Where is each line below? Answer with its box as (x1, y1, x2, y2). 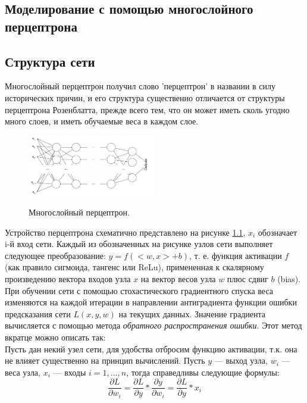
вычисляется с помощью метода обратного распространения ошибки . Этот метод (5, 319, 302, 332)
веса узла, (5, 365, 40, 378)
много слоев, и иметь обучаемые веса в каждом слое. (5, 115, 199, 127)
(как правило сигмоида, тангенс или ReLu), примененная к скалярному (5, 261, 264, 273)
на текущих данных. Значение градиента (118, 307, 266, 320)
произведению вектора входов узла (5, 273, 131, 285)
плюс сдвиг (227, 273, 268, 285)
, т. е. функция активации (189, 249, 282, 261)
